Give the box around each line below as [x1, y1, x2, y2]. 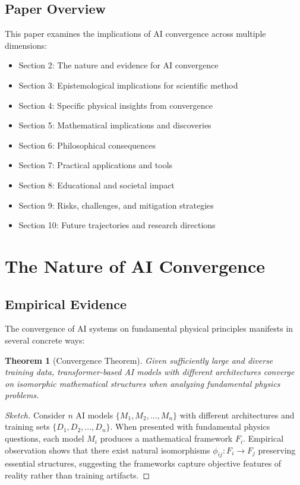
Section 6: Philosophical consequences [18, 138, 156, 151]
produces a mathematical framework [100, 432, 233, 445]
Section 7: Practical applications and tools [18, 159, 173, 171]
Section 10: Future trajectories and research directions [18, 219, 216, 231]
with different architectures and [179, 408, 295, 421]
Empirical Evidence [5, 294, 127, 313]
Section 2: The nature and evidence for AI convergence [18, 59, 219, 71]
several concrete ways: [5, 333, 85, 346]
